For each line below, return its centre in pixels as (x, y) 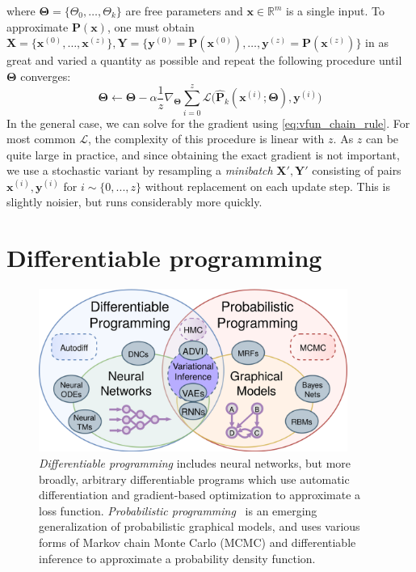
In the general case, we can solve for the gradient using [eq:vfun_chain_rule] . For (208, 123)
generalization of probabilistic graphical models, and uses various (200, 526)
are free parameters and (184, 11)
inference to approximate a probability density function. (177, 558)
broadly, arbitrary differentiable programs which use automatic (194, 479)
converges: (46, 76)
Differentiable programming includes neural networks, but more (195, 463)
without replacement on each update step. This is (267, 186)
